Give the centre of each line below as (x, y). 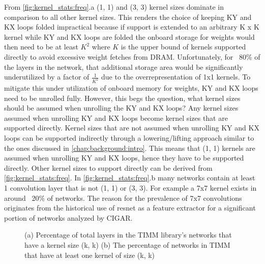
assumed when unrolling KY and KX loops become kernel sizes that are (116, 117)
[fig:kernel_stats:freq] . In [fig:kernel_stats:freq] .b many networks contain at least (130, 178)
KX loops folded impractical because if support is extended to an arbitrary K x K (132, 27)
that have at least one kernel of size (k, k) (90, 255)
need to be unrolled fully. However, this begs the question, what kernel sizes (122, 98)
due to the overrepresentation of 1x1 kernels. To (176, 77)
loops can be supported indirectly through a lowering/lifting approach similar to (129, 138)
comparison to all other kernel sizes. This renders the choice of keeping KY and (128, 17)
